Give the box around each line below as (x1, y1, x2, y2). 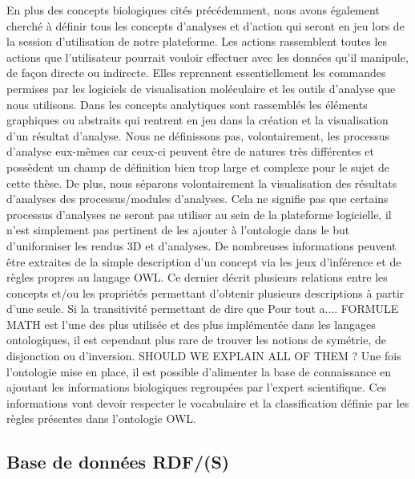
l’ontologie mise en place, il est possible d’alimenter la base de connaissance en (6, 363, 392, 380)
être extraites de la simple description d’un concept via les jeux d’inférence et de (6, 253, 401, 270)
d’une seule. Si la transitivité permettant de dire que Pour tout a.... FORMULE (6, 300, 399, 317)
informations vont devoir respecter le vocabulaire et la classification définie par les (6, 394, 409, 411)
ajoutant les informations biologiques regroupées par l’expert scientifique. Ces (6, 379, 387, 396)
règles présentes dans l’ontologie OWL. (6, 410, 197, 427)
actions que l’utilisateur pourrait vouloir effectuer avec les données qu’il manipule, (6, 48, 409, 65)
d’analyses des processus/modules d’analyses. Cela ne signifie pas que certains (6, 190, 389, 207)
